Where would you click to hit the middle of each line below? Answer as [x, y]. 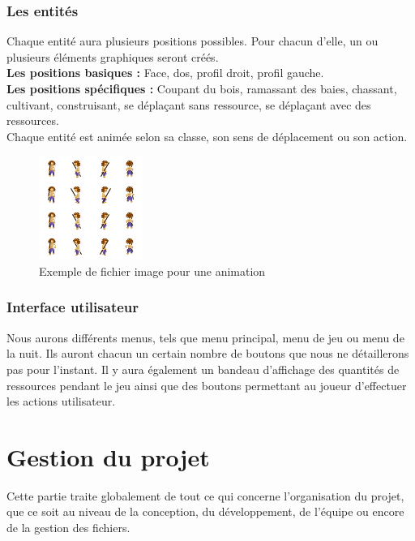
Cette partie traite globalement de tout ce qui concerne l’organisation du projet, [205, 495]
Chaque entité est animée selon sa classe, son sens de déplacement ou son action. [207, 136]
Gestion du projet [108, 456]
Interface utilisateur [73, 307]
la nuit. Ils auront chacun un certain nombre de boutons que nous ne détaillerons [208, 353]
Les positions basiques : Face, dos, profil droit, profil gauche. [165, 73]
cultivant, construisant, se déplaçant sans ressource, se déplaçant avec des [189, 104]
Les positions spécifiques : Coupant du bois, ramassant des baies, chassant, [202, 88]
